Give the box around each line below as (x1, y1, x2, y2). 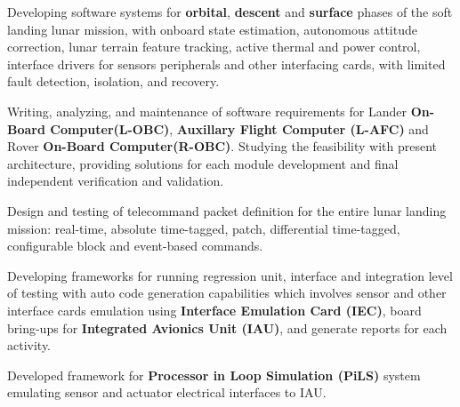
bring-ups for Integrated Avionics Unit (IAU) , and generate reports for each (7, 318, 448, 337)
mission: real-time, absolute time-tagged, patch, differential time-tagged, (7, 219, 400, 237)
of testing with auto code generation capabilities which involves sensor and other (7, 283, 447, 302)
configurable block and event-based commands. (7, 236, 263, 255)
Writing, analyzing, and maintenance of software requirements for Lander (7, 101, 408, 120)
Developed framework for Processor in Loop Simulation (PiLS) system (7, 365, 421, 384)
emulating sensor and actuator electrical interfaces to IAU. (7, 383, 327, 402)
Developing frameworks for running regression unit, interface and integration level (7, 266, 453, 284)
